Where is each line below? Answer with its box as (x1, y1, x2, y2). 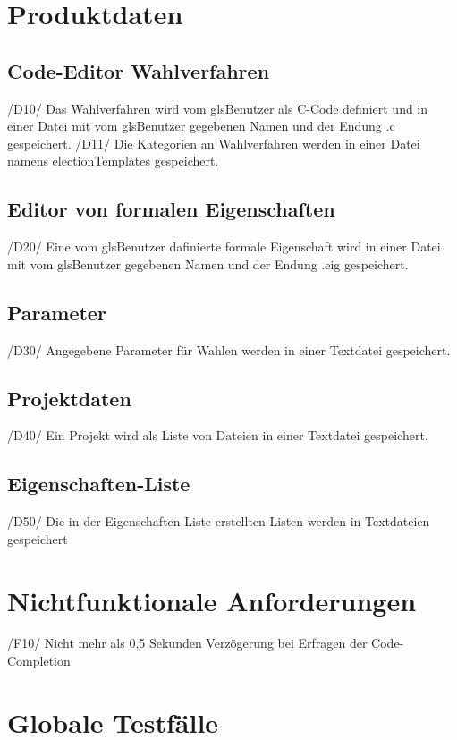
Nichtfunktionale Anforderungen (7, 582, 417, 618)
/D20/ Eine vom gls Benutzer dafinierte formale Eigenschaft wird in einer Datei (7, 237, 441, 256)
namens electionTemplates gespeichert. (7, 151, 219, 170)
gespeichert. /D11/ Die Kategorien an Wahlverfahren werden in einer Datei (7, 133, 420, 152)
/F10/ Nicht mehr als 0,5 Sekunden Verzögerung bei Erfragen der (7, 634, 368, 652)
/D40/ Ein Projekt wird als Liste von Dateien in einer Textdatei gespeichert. (7, 426, 428, 445)
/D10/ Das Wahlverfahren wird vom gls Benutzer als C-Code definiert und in (7, 98, 428, 117)
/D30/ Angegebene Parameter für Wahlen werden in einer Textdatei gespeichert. (7, 340, 451, 359)
